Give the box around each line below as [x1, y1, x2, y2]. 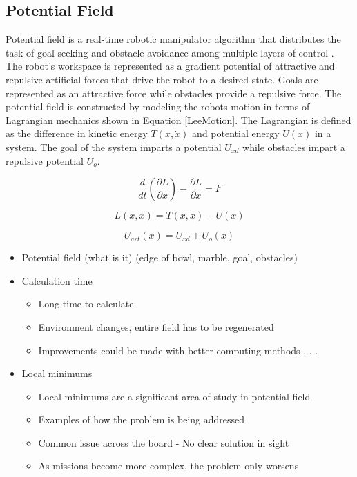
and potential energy [192, 126, 280, 141]
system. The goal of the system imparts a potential [6, 139, 222, 154]
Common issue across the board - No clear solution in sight [38, 435, 289, 449]
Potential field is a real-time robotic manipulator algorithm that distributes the [6, 32, 341, 46]
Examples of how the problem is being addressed [38, 412, 245, 427]
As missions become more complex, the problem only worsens [38, 458, 299, 473]
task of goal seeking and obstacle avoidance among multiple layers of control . [6, 45, 334, 59]
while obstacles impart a [242, 139, 345, 154]
